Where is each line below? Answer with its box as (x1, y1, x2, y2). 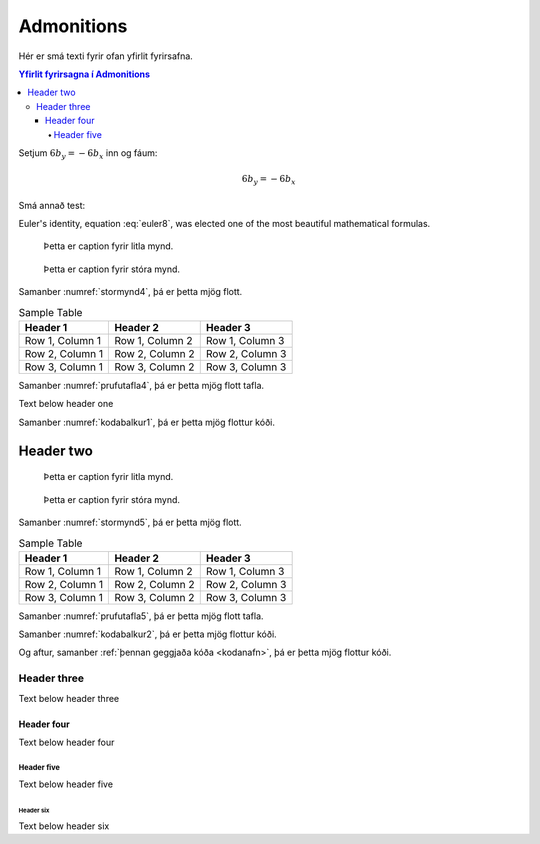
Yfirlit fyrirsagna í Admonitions (18, 68, 150, 80)
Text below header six (18, 820, 110, 832)
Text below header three (18, 692, 120, 704)
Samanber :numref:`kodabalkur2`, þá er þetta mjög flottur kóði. (18, 628, 277, 640)
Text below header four (18, 736, 115, 748)
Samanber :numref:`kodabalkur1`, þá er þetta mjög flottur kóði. (18, 416, 275, 428)
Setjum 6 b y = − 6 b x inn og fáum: (18, 146, 158, 161)
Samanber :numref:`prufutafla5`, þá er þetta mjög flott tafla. (18, 610, 264, 622)
